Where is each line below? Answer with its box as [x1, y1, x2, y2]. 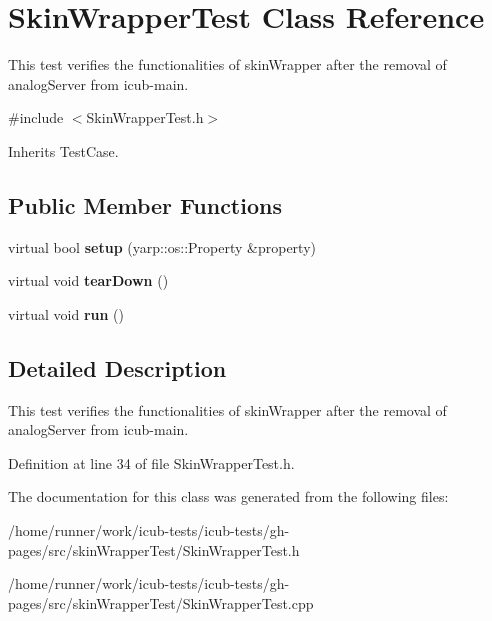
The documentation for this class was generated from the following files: [8, 486, 449, 507]
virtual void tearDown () [8, 270, 169, 291]
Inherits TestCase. [8, 140, 119, 161]
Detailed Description [8, 352, 227, 383]
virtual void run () [8, 303, 124, 324]
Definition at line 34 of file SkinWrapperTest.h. [8, 452, 295, 473]
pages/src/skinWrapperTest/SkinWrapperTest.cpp [8, 592, 314, 613]
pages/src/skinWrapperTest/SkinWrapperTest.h [8, 539, 300, 560]
